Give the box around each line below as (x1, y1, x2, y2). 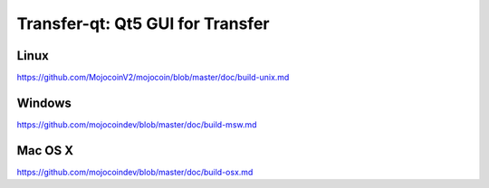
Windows (16, 95, 72, 110)
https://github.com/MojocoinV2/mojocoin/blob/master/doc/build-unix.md (16, 72, 290, 83)
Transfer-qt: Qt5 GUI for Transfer (16, 14, 270, 33)
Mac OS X (16, 143, 74, 158)
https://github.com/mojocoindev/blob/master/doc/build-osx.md (16, 166, 254, 177)
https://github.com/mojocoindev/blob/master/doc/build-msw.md (16, 118, 257, 130)
